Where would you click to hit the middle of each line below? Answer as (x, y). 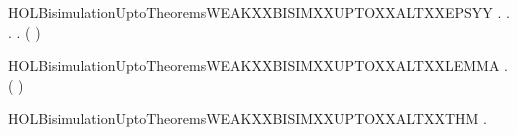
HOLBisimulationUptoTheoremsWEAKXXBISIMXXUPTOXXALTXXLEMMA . (258, 65)
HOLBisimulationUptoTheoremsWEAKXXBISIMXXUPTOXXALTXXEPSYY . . (259, 12)
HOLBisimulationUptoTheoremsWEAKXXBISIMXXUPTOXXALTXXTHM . (247, 118)
